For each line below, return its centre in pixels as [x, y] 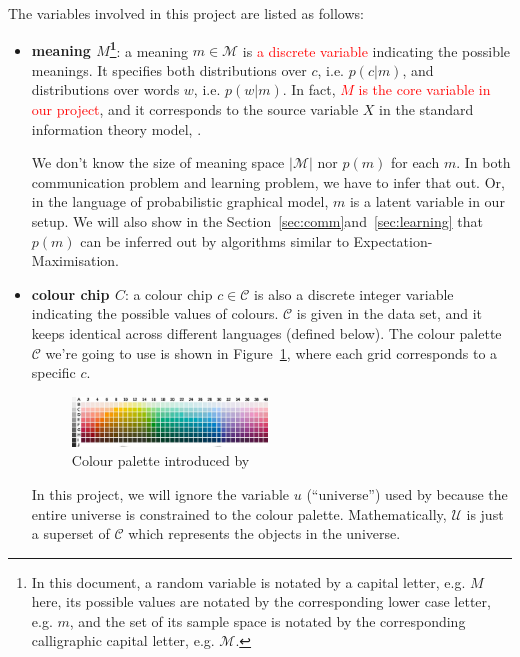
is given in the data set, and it [389, 313]
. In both [483, 162]
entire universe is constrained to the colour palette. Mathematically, [239, 513]
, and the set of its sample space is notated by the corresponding [267, 620]
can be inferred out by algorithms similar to [214, 240]
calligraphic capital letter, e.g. [123, 640]
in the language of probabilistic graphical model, [180, 201]
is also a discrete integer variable [354, 293]
